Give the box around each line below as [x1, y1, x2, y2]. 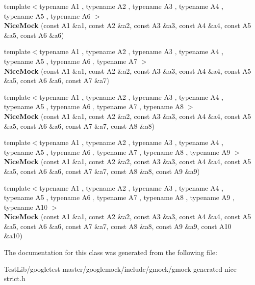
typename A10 [4, 201, 48, 212]
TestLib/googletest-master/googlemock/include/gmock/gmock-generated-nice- [4, 263, 239, 274]
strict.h [4, 273, 25, 284]
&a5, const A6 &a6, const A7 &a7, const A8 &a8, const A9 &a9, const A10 [4, 221, 231, 231]
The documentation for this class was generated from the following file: [4, 247, 217, 257]
